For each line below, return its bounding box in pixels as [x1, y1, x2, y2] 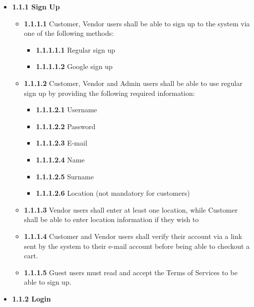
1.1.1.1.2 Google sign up [36, 61, 113, 72]
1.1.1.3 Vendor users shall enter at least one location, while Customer [24, 204, 238, 215]
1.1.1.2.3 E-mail [36, 138, 87, 148]
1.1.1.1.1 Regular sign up [36, 44, 115, 55]
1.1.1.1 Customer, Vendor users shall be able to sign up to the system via [24, 18, 250, 28]
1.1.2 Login [12, 293, 51, 304]
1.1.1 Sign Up [12, 1, 60, 11]
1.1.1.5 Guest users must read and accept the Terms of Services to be [24, 267, 238, 277]
